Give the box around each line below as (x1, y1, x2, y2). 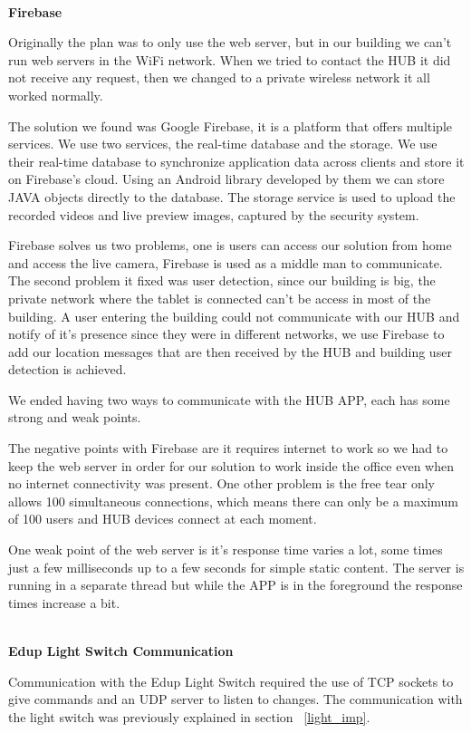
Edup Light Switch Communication (8, 641, 234, 660)
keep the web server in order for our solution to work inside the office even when (8, 456, 455, 475)
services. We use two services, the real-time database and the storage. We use (8, 134, 437, 153)
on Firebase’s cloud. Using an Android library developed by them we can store (8, 169, 445, 188)
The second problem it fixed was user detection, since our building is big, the (8, 271, 436, 290)
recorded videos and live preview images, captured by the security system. (8, 205, 419, 224)
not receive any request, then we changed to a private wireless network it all (8, 68, 430, 87)
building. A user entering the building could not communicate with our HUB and (8, 306, 460, 325)
